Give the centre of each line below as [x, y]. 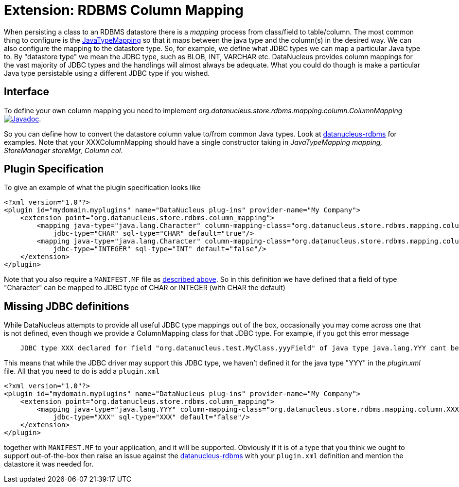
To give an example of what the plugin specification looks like [102, 188]
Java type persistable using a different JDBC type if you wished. [107, 73]
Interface [26, 92]
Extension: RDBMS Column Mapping [124, 10]
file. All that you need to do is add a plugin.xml [82, 371]
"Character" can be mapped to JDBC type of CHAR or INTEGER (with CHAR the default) [145, 288]
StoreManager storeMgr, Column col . [63, 150]
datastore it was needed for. [49, 464]
